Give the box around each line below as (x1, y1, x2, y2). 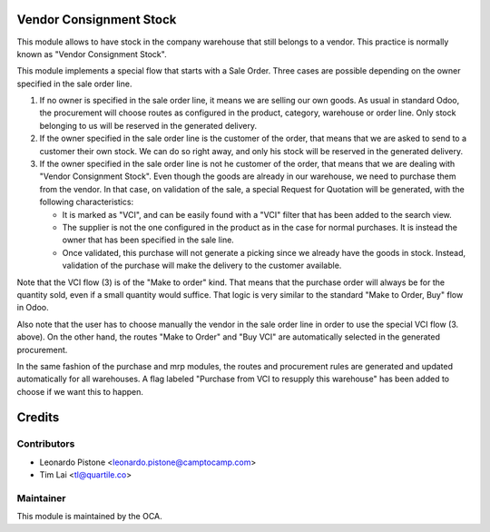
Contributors (16, 438, 75, 450)
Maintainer (16, 491, 66, 504)
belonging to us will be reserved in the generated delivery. (39, 120, 258, 131)
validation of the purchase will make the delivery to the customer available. (62, 260, 342, 271)
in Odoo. (16, 302, 49, 313)
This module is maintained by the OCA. (16, 511, 162, 522)
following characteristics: (39, 196, 134, 208)
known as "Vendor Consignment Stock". (16, 48, 167, 59)
